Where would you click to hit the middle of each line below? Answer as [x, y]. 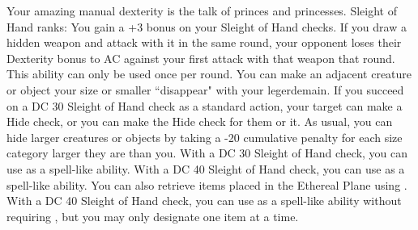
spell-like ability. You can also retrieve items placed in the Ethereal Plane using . [207, 184]
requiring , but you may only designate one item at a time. [153, 216]
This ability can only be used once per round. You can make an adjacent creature [209, 74]
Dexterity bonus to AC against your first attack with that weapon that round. [201, 58]
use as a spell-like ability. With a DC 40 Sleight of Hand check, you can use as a [206, 168]
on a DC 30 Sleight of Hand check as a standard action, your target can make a [205, 105]
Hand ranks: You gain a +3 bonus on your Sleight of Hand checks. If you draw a [207, 26]
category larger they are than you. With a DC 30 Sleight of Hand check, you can [207, 153]
